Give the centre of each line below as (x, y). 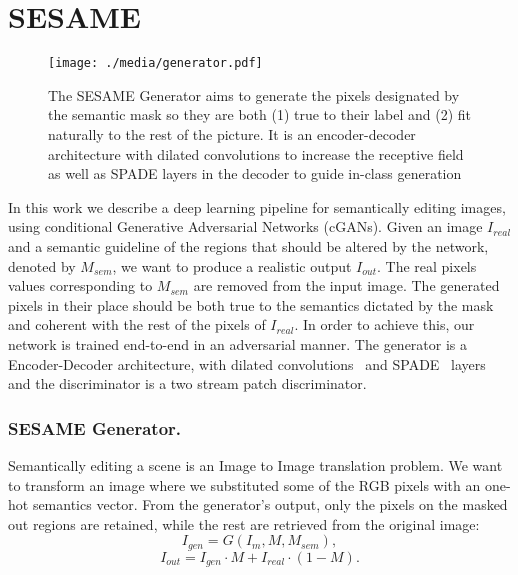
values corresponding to (80, 285)
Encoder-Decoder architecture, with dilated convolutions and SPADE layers (247, 363)
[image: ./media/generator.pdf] (155, 63)
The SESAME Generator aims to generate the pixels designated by (254, 94)
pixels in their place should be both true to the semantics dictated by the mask (251, 304)
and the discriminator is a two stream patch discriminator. (187, 383)
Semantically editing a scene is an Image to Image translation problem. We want (255, 464)
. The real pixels (426, 265)
